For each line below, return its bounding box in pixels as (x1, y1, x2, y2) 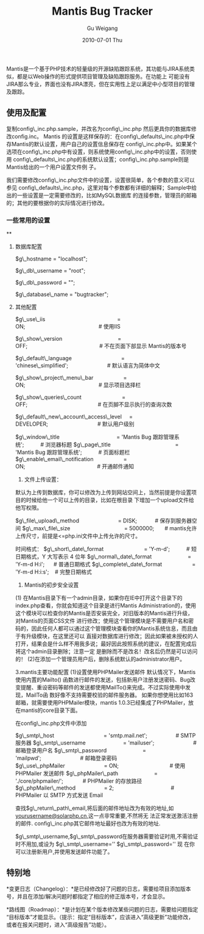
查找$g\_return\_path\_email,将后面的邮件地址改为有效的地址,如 (15, 804, 174, 812)
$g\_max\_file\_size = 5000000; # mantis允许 (22, 525, 197, 532)
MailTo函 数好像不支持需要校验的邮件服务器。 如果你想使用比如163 (26, 691, 194, 699)
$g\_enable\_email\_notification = (15, 456, 127, 463)
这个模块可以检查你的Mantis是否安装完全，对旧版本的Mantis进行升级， (15, 610, 194, 617)
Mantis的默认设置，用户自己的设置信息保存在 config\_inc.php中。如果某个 (11, 140, 197, 147)
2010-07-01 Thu (82, 36, 123, 43)
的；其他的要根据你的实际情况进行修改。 (6, 199, 108, 206)
